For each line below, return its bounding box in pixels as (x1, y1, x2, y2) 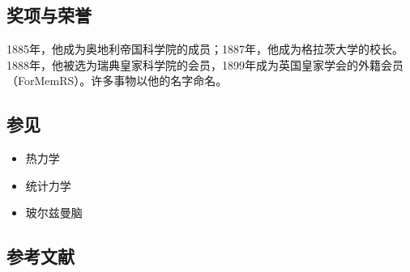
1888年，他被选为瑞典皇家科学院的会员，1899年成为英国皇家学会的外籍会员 (6, 56, 404, 73)
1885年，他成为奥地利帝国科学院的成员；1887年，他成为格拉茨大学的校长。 (6, 40, 404, 57)
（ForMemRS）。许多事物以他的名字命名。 (6, 72, 228, 89)
